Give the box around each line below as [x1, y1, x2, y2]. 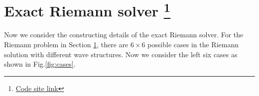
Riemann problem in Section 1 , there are [4, 39, 129, 50]
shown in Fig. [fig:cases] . [4, 59, 76, 69]
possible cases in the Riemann [147, 39, 239, 50]
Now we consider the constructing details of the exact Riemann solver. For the [4, 29, 244, 40]
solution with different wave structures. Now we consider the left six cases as [4, 49, 238, 59]
